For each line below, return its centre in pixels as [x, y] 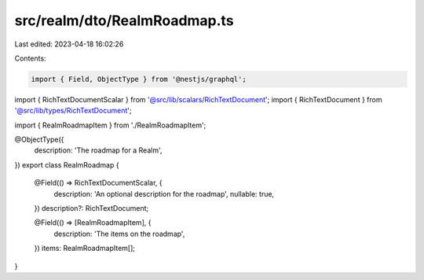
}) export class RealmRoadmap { [67, 164]
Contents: [30, 58]
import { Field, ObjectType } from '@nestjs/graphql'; [139, 79]
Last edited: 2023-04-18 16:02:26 [69, 44]
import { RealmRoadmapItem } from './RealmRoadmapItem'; [110, 125]
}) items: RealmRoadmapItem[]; [84, 249]
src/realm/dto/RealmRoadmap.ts [124, 20]
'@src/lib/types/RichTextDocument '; [73, 111]
